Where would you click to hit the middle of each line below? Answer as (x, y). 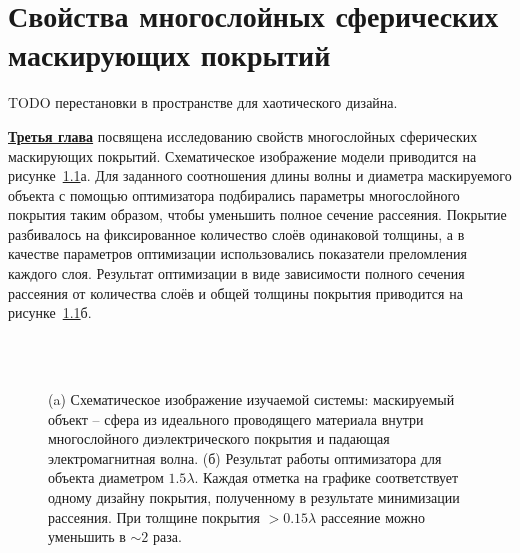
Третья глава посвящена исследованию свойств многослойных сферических (243, 135)
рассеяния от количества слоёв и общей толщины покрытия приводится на (235, 292)
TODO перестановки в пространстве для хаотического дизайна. (203, 102)
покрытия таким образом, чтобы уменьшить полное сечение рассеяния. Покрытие (257, 214)
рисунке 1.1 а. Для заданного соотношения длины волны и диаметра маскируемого (260, 175)
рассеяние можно (372, 516)
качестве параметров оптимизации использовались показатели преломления (237, 253)
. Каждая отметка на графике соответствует (326, 477)
